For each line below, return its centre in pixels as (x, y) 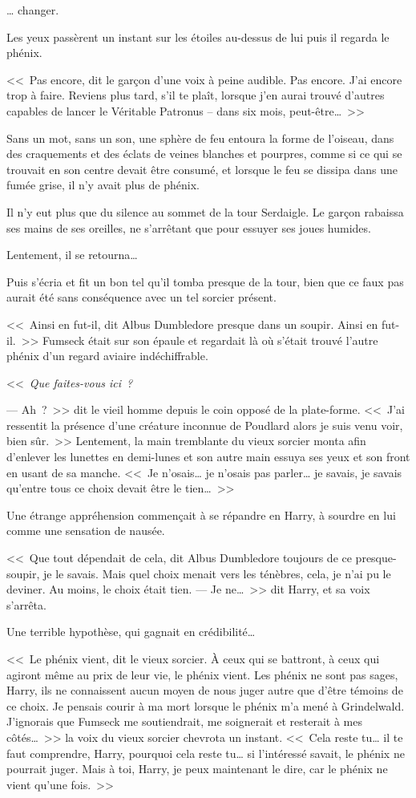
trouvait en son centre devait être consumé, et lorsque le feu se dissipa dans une (202, 169)
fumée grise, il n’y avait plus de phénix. (103, 185)
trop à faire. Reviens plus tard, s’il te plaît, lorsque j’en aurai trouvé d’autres (196, 95)
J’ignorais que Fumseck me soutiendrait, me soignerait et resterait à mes (184, 721)
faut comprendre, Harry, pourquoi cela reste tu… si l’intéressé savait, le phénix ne (206, 753)
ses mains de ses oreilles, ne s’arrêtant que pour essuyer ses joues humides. (189, 227)
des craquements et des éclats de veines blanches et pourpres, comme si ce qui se (204, 154)
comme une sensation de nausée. (86, 531)
